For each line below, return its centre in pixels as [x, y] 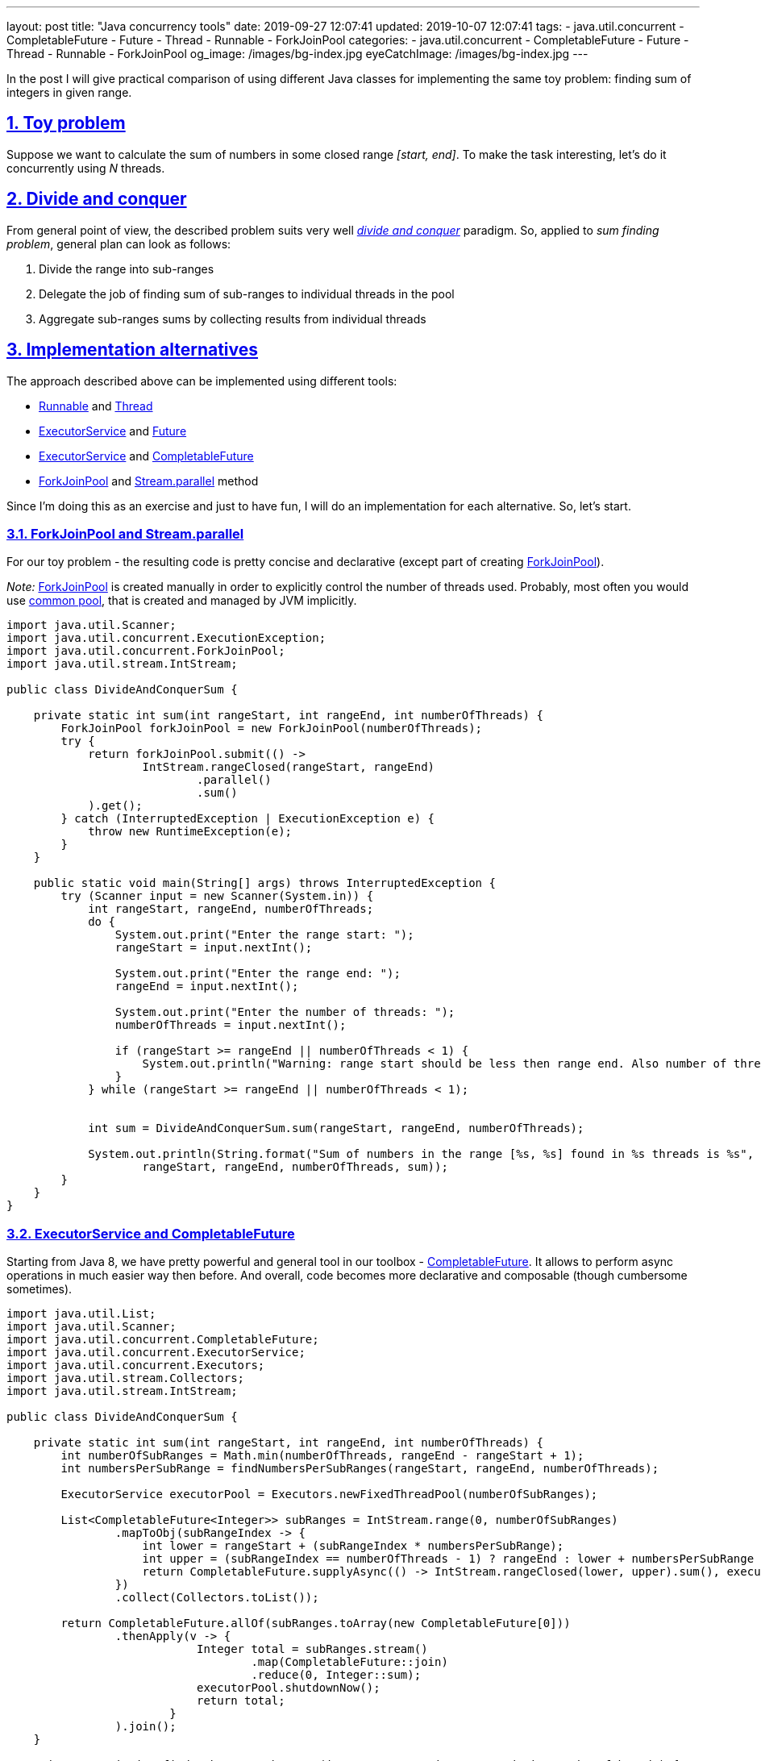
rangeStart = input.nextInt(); [214, 948]
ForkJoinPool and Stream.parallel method [149, 481]
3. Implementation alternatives [133, 350]
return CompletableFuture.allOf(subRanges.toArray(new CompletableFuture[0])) [316, 1624]
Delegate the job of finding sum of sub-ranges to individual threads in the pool [247, 293]
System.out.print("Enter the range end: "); [258, 974]
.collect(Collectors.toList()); [217, 1598]
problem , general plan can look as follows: [119, 244]
